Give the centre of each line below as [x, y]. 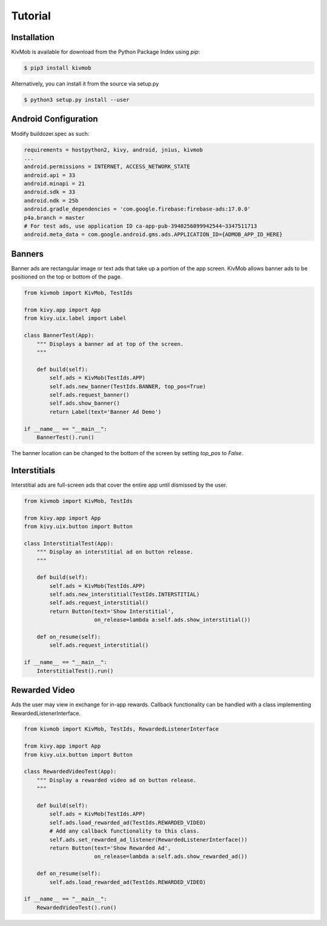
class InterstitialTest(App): [69, 543]
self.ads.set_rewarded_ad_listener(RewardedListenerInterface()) [148, 840]
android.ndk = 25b [51, 201]
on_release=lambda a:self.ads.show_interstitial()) [173, 620]
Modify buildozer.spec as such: [50, 133]
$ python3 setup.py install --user [77, 100]
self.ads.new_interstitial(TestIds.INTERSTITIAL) [124, 594]
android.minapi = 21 [54, 184]
